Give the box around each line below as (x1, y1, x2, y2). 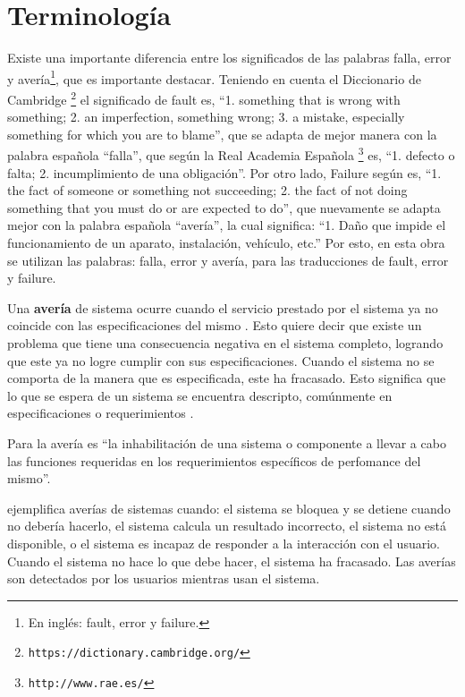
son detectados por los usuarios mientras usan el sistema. (7, 569, 320, 588)
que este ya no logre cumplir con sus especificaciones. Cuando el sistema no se (7, 351, 435, 370)
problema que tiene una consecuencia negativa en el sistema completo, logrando (7, 334, 444, 352)
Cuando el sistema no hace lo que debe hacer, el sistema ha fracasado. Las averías (7, 551, 456, 570)
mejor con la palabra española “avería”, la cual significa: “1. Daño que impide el (7, 216, 446, 234)
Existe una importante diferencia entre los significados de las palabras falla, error (7, 48, 452, 67)
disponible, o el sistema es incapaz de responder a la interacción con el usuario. (7, 533, 440, 552)
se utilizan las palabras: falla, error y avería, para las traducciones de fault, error (7, 251, 449, 269)
